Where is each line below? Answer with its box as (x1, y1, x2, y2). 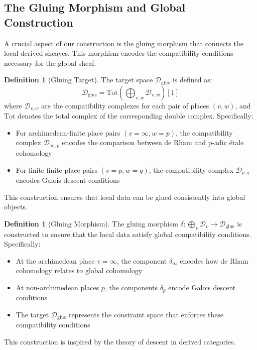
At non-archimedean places (16, 282, 99, 292)
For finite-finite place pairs (16, 164, 97, 175)
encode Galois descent (168, 282, 236, 292)
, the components (104, 282, 158, 292)
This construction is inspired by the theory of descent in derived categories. (4, 336, 236, 347)
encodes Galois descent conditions (16, 174, 120, 185)
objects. (4, 201, 28, 212)
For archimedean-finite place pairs (16, 127, 120, 138)
